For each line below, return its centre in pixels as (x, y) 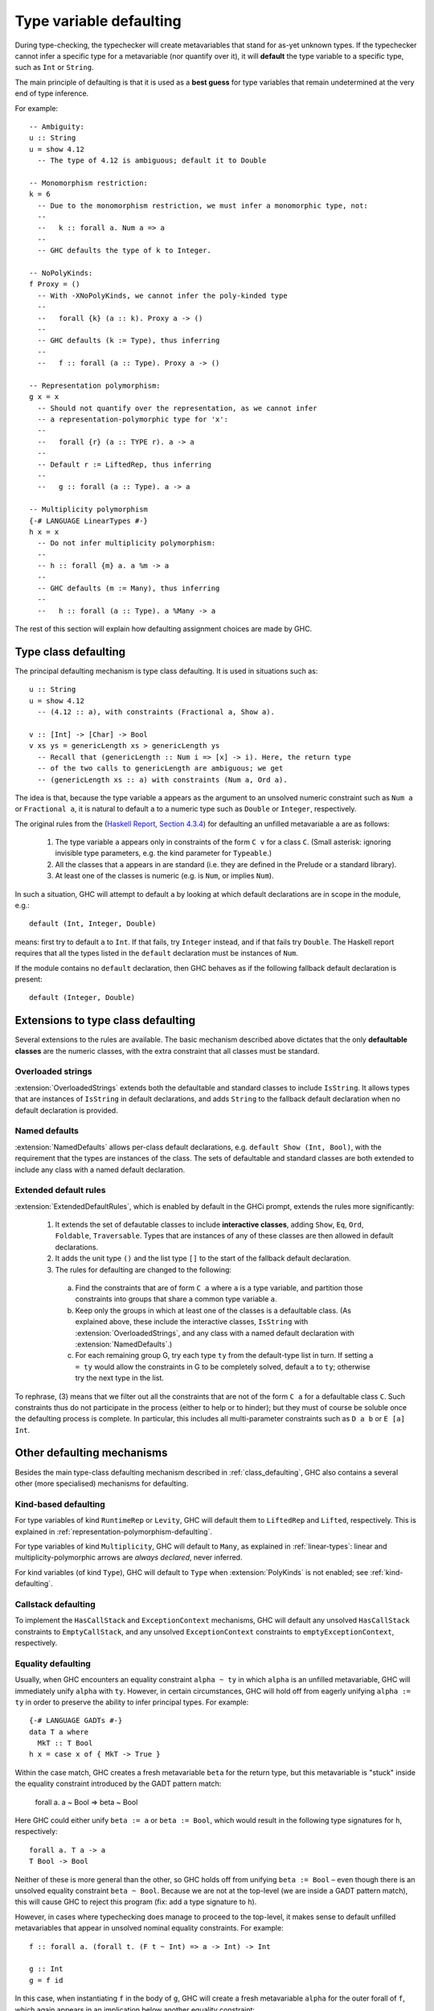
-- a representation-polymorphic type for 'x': (133, 419)
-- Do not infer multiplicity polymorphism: (127, 543)
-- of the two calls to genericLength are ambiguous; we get (160, 769)
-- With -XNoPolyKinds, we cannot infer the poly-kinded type (163, 295)
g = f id (46, 1980)
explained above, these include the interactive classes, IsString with (192, 1322)
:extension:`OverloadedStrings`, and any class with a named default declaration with (215, 1333)
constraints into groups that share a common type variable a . (176, 1299)
